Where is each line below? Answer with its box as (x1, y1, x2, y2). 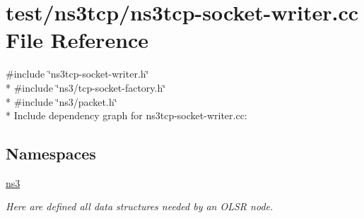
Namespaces (6, 143, 96, 164)
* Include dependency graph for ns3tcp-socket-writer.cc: (6, 108, 247, 123)
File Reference (6, 25, 149, 54)
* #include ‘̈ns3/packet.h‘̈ (6, 94, 117, 109)
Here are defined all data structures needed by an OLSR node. (6, 199, 274, 214)
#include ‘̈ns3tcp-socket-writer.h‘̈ (6, 66, 149, 81)
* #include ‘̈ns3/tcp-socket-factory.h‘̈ (6, 80, 166, 95)
